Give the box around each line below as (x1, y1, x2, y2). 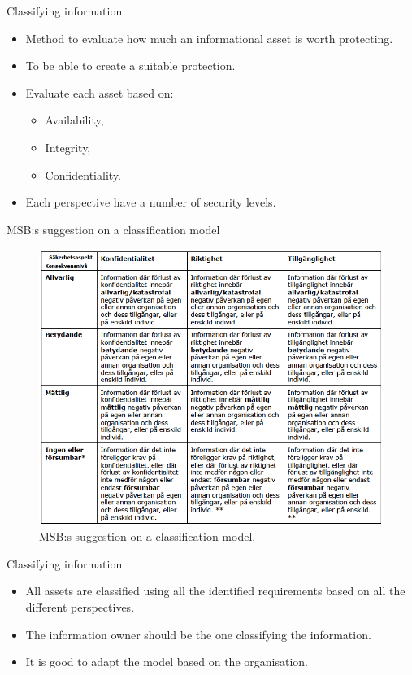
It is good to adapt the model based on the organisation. (25, 653, 308, 670)
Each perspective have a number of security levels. (25, 194, 276, 211)
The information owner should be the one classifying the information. (25, 625, 371, 642)
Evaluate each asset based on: (25, 84, 174, 101)
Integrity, (45, 138, 91, 155)
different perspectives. (25, 599, 135, 616)
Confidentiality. (45, 166, 121, 183)
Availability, (45, 111, 104, 128)
